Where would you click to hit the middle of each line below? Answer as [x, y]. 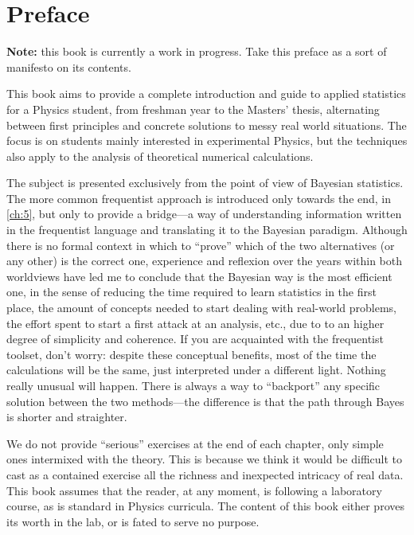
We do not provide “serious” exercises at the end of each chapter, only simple [195, 443]
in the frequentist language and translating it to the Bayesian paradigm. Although [207, 230]
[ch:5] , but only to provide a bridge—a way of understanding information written [204, 214]
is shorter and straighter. [67, 417]
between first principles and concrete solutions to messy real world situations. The [207, 125]
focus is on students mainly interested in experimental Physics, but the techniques [207, 141]
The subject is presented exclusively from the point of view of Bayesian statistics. [205, 183]
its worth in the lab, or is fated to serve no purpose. [133, 521]
